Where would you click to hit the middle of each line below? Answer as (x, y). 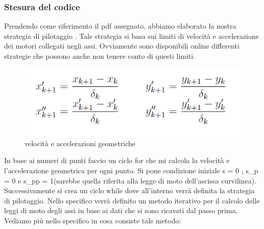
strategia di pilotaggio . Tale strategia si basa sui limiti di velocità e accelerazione (132, 36)
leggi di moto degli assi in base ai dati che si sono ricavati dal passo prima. (121, 210)
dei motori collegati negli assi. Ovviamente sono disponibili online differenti (122, 46)
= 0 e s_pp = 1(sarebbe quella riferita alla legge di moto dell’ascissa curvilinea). (130, 180)
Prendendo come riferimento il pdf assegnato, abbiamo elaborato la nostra (120, 26)
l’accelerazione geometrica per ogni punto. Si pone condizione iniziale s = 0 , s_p (131, 170)
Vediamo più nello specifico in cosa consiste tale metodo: (93, 220)
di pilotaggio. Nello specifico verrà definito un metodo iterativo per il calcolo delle (132, 200)
